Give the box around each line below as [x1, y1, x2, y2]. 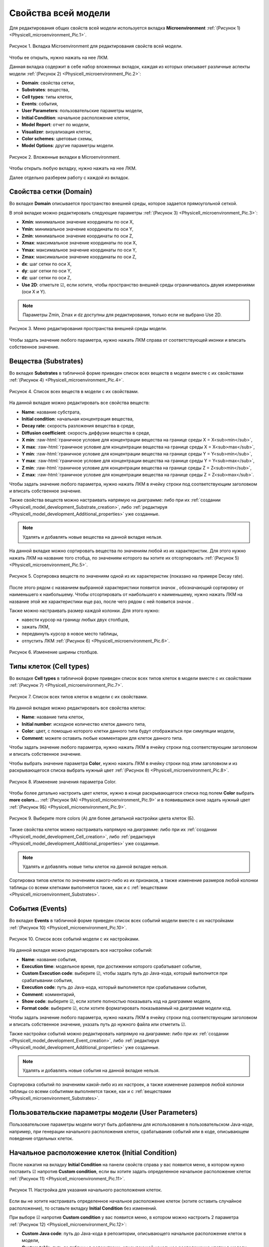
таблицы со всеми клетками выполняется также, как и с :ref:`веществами [9, 884, 168, 890]
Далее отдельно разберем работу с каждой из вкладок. [9, 175, 130, 181]
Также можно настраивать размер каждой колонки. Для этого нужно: [9, 608, 160, 614]
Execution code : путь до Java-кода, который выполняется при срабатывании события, [21, 984, 207, 990]
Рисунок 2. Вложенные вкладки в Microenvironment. [9, 154, 121, 160]
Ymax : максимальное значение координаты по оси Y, [21, 247, 137, 253]
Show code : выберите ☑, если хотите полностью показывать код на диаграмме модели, [21, 998, 212, 1005]
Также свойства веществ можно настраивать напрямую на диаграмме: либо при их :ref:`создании [9, 497, 221, 503]
